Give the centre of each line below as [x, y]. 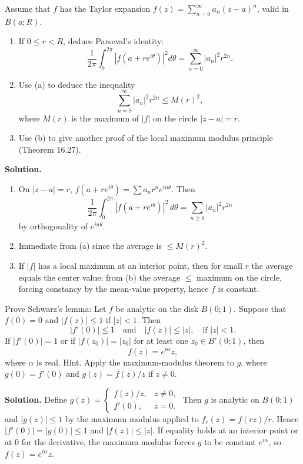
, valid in [273, 8]
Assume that [28, 8]
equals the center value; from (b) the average [99, 277]
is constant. [239, 289]
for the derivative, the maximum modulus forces [108, 441]
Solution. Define [36, 399]
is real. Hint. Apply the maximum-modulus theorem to [135, 362]
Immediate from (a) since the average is [90, 246]
